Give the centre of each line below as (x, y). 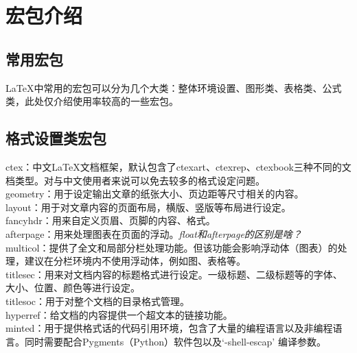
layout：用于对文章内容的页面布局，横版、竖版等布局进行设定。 (148, 207)
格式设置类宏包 (56, 138)
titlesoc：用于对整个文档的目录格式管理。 (98, 301)
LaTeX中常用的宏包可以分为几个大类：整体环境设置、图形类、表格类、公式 (174, 87)
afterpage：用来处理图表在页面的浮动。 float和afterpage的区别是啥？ (154, 233)
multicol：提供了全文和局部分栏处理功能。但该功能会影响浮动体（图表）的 (172, 247)
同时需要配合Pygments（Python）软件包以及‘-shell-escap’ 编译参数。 (175, 341)
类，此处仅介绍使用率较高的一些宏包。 (92, 101)
